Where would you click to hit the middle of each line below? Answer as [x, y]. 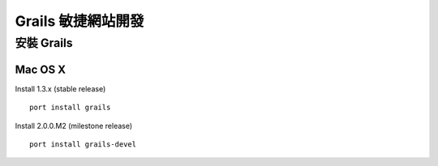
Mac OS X [41, 69]
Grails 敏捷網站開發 [79, 21]
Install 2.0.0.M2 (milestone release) [74, 126]
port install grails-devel [83, 144]
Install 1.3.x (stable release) [60, 88]
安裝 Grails [44, 43]
